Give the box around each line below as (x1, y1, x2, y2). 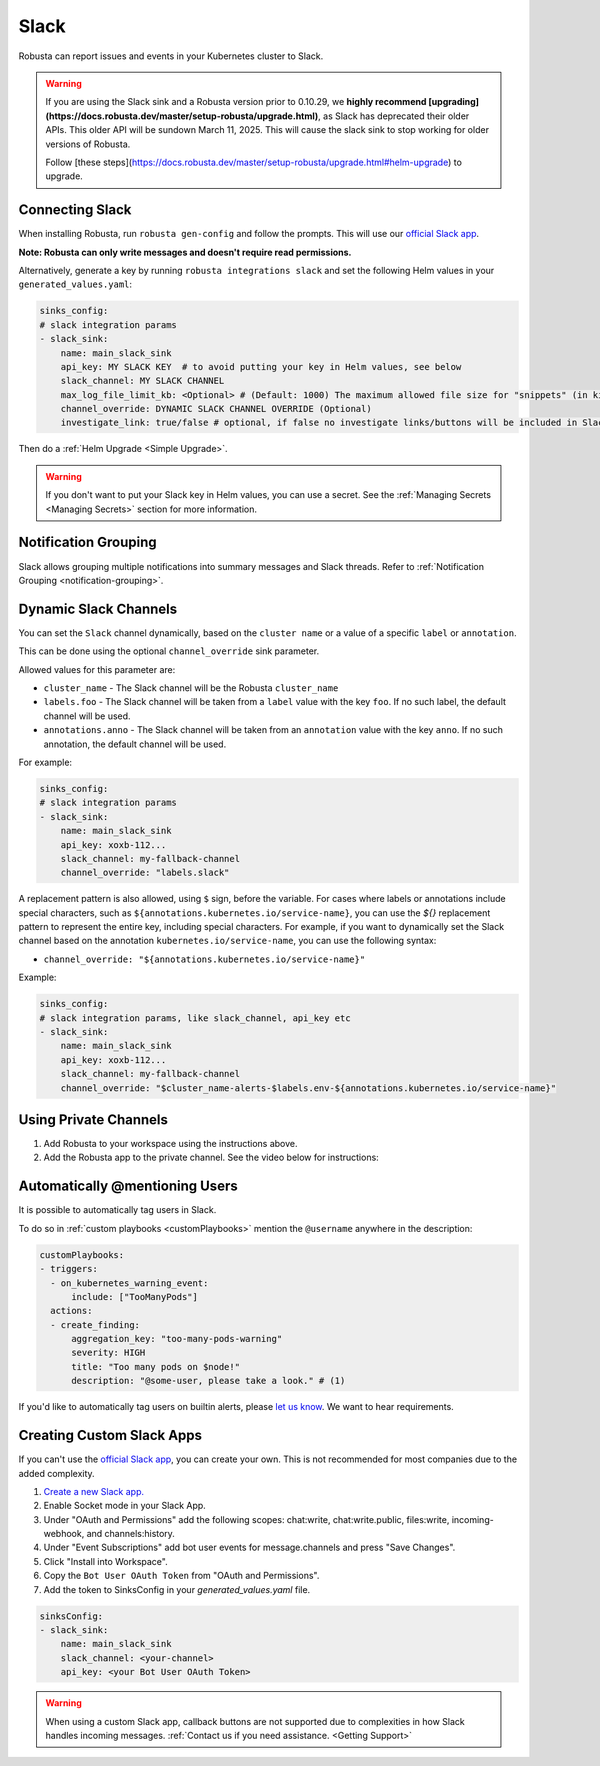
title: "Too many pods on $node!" (71, 1361, 240, 1372)
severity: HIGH (71, 1347, 146, 1359)
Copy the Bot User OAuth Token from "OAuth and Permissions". (43, 1570, 320, 1582)
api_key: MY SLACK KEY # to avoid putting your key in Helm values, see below (60, 361, 462, 372)
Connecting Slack (18, 201, 132, 219)
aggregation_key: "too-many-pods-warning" (71, 1333, 283, 1345)
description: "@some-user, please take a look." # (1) (71, 1375, 346, 1387)
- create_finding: (50, 1319, 140, 1330)
